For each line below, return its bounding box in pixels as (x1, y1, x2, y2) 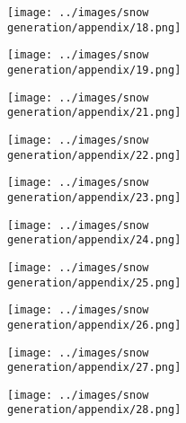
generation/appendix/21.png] (7, 106, 182, 119)
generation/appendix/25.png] (7, 276, 182, 289)
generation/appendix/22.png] (7, 148, 182, 162)
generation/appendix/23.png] (7, 190, 182, 204)
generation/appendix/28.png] (7, 403, 182, 417)
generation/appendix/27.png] (7, 361, 182, 375)
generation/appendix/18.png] (7, 21, 182, 34)
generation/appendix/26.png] (7, 318, 182, 331)
